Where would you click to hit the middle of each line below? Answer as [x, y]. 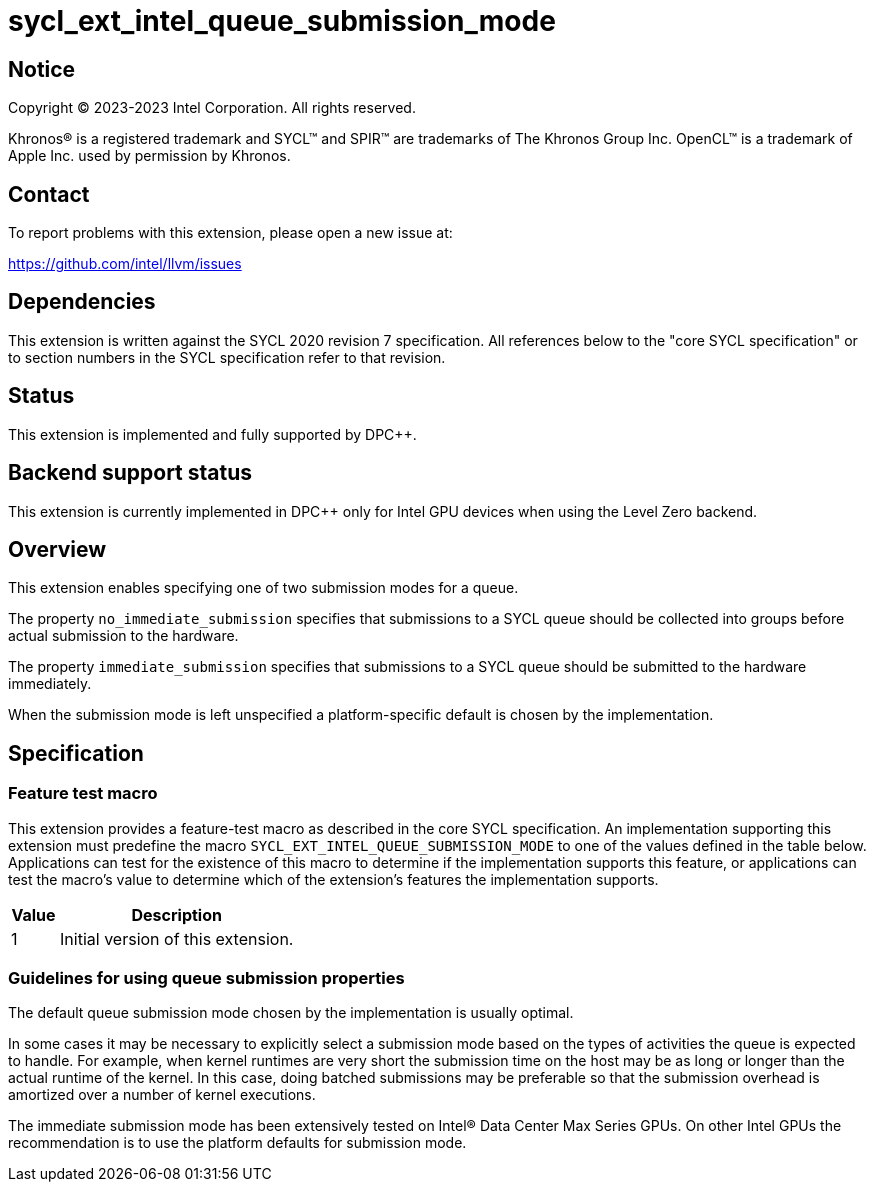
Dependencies [82, 302]
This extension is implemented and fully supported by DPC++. [212, 434]
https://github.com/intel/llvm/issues [125, 264]
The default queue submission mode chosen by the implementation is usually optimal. [291, 1013]
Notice [42, 69]
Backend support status [130, 473]
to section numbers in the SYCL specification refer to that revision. [227, 357]
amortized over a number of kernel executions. [162, 1095]
